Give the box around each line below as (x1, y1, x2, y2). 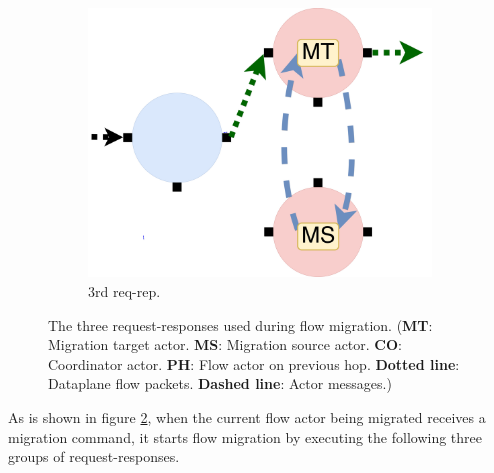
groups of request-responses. (8, 446, 180, 467)
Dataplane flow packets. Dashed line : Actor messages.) (48, 373, 392, 394)
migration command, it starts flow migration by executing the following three (8, 426, 482, 447)
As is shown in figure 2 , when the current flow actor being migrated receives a (8, 406, 486, 427)
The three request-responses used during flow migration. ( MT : (48, 314, 433, 335)
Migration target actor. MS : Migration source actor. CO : (48, 334, 402, 355)
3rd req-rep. (88, 281, 161, 302)
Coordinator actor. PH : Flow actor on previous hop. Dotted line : (48, 353, 460, 374)
